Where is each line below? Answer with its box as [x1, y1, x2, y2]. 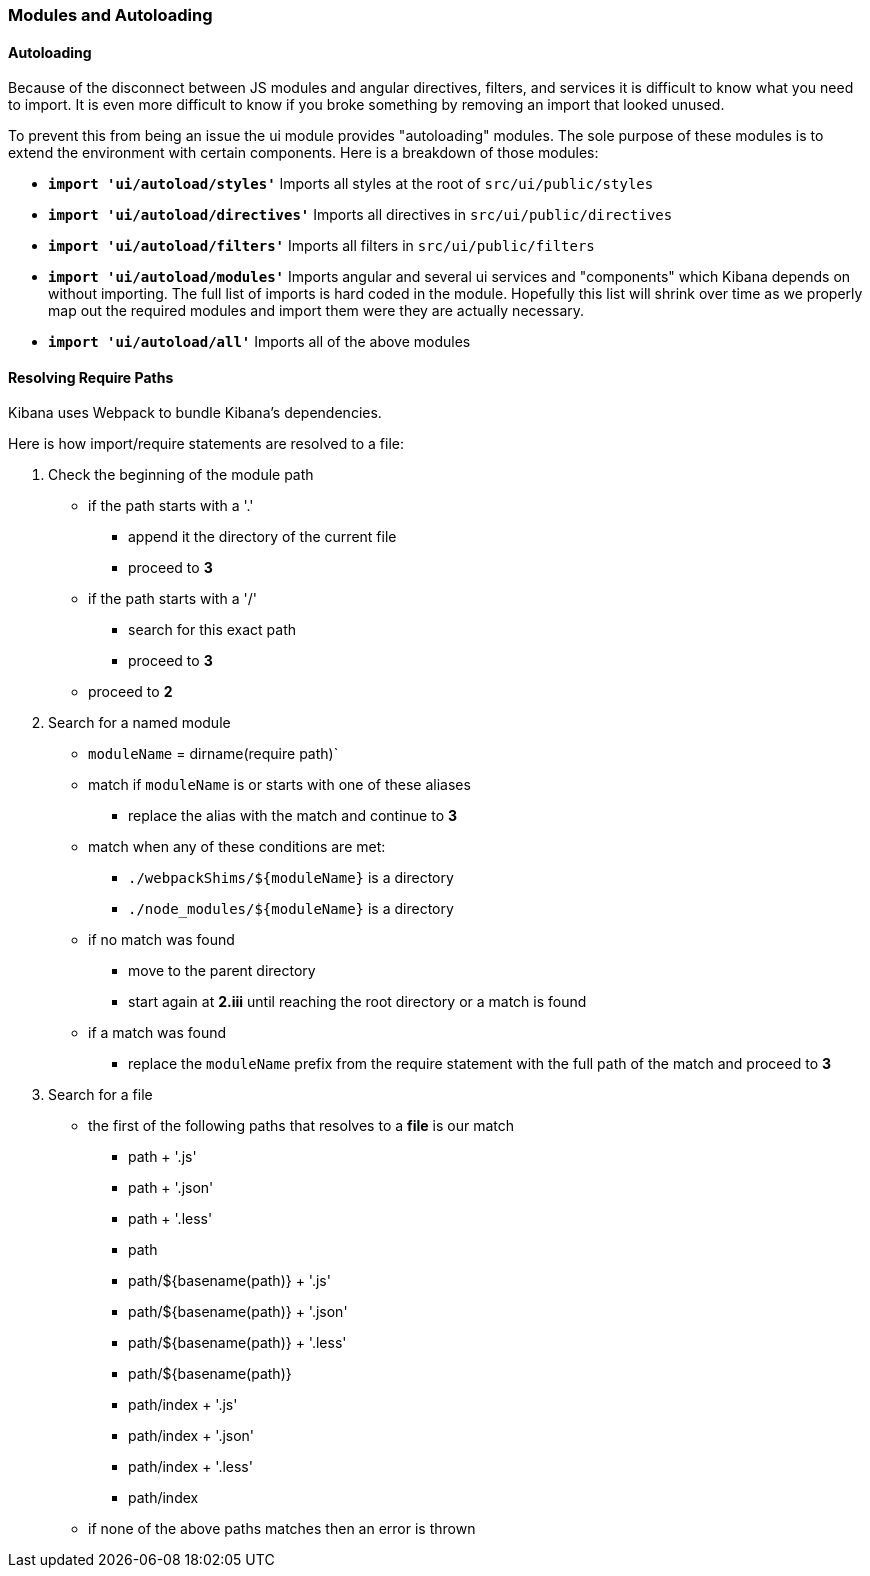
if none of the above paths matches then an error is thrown [88, 1520, 476, 1538]
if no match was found [88, 931, 235, 949]
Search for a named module [48, 714, 231, 732]
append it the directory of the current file [128, 528, 397, 546]
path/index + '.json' [128, 1427, 255, 1445]
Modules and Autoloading [8, 5, 213, 25]
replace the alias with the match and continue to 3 [128, 807, 458, 825]
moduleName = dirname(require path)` [88, 745, 339, 763]
